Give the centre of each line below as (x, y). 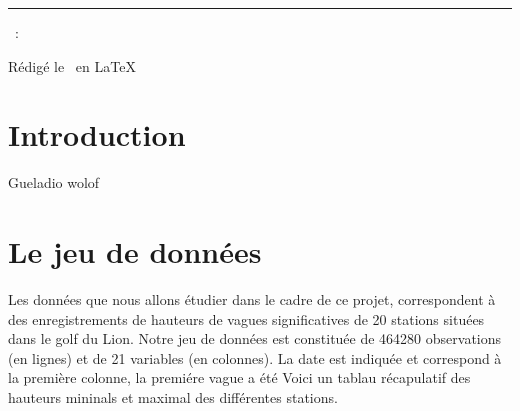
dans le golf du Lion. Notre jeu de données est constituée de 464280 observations (255, 338)
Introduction (97, 134)
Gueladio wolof (54, 182)
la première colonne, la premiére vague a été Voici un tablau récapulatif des (239, 377)
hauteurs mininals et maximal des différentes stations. (173, 397)
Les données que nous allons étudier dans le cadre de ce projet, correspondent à (252, 299)
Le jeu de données (135, 251)
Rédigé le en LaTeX (72, 65)
